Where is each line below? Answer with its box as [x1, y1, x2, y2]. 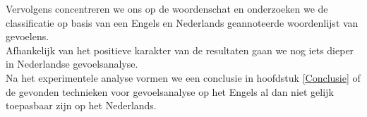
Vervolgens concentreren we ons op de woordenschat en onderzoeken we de [6, 1, 328, 16]
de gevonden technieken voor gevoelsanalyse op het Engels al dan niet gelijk [6, 84, 334, 99]
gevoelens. [6, 29, 49, 44]
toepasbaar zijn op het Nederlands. [6, 98, 157, 113]
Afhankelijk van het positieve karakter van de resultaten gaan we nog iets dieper [6, 42, 354, 57]
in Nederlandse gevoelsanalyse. [6, 56, 138, 71]
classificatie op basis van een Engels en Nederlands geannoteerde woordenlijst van [6, 15, 359, 30]
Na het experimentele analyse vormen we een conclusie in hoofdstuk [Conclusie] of [6, 70, 361, 85]
